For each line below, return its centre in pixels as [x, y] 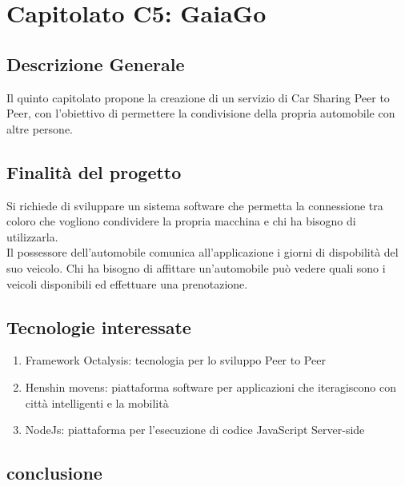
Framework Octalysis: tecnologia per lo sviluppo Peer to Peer [175, 360]
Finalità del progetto [94, 171]
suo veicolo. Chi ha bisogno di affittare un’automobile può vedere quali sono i [196, 267]
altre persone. [40, 128]
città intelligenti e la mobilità [97, 402]
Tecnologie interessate [99, 327]
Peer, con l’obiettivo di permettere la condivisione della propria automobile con [201, 113]
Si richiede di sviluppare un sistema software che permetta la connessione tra [195, 205]
